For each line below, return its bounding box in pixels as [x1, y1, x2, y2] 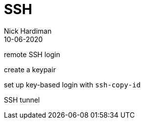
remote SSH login [4, 50, 60, 59]
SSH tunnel [4, 95, 40, 104]
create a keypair [4, 65, 56, 74]
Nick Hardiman [4, 26, 52, 35]
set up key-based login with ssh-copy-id [4, 80, 141, 89]
